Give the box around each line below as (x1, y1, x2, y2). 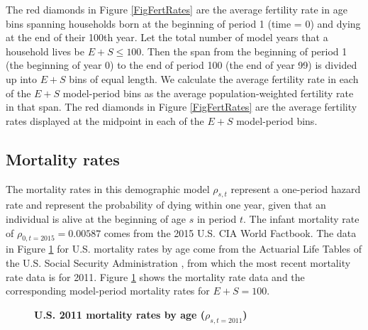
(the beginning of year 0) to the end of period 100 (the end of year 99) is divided (6, 57, 357, 72)
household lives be (6, 43, 84, 58)
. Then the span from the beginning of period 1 (141, 43, 347, 58)
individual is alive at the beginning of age (6, 211, 186, 226)
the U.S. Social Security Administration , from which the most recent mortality (6, 255, 351, 270)
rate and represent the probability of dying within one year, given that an (6, 197, 326, 212)
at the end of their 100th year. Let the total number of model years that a (6, 30, 328, 45)
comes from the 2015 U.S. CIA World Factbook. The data (104, 225, 357, 240)
